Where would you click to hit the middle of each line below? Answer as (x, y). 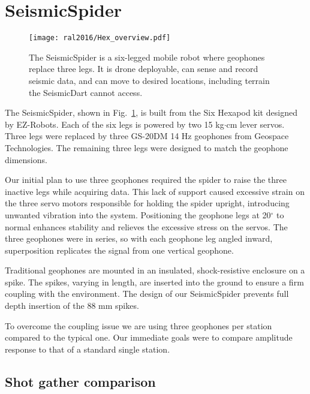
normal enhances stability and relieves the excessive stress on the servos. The (146, 226)
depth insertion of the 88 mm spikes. (72, 306)
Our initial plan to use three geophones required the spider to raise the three (146, 180)
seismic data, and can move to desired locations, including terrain (149, 80)
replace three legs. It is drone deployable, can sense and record (144, 69)
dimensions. (26, 159)
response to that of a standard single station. (88, 349)
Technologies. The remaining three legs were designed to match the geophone (147, 147)
